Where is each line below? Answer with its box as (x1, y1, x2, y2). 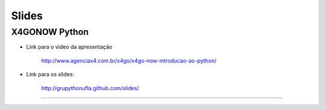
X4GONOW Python (11, 26, 89, 37)
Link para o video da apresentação (26, 43, 113, 50)
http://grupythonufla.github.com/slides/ (41, 84, 140, 91)
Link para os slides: (26, 71, 75, 78)
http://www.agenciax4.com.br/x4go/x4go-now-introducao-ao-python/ (41, 57, 217, 64)
